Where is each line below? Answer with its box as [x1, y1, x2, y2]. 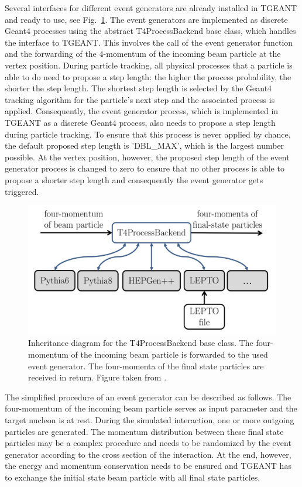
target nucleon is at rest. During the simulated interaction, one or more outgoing [5, 413, 294, 426]
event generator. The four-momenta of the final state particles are [28, 359, 264, 372]
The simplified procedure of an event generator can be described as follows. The [5, 390, 291, 403]
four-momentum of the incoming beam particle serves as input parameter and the [5, 402, 297, 414]
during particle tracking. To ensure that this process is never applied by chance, [5, 128, 291, 140]
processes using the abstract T [33, 25, 142, 37]
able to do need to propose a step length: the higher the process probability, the [5, 70, 291, 83]
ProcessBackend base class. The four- [139, 337, 273, 349]
